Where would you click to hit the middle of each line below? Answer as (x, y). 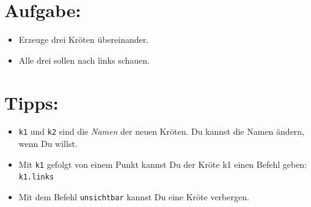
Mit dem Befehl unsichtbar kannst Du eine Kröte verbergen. (134, 197)
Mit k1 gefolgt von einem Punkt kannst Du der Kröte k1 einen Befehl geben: (163, 164)
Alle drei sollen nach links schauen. (84, 60)
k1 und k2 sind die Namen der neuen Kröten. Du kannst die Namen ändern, (162, 131)
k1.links (36, 177)
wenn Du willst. (48, 144)
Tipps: (31, 102)
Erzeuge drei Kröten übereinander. (84, 40)
